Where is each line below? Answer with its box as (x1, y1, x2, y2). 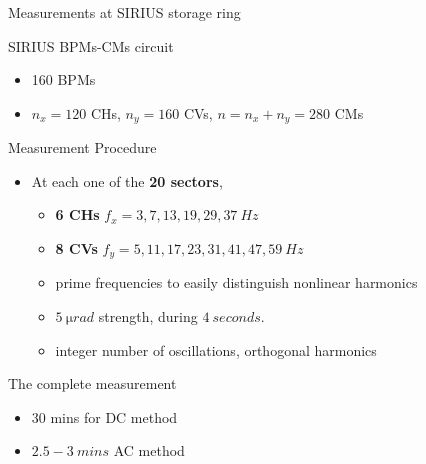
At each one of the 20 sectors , (31, 170, 223, 191)
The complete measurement (8, 373, 177, 394)
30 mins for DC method (31, 406, 178, 427)
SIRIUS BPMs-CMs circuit (8, 35, 174, 56)
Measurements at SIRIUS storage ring (8, 2, 241, 22)
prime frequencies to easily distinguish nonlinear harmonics (55, 272, 418, 293)
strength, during (98, 306, 198, 327)
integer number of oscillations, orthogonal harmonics (55, 339, 377, 360)
